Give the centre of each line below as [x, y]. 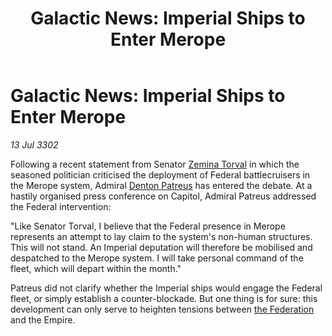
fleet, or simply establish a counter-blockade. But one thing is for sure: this [164, 298]
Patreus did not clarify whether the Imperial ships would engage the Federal [166, 288]
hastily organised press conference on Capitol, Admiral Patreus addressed [163, 196]
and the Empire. [43, 319]
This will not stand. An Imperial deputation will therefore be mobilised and [161, 247]
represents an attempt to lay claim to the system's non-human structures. [161, 236]
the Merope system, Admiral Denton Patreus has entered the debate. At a [161, 185]
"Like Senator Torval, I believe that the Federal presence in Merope [148, 226]
